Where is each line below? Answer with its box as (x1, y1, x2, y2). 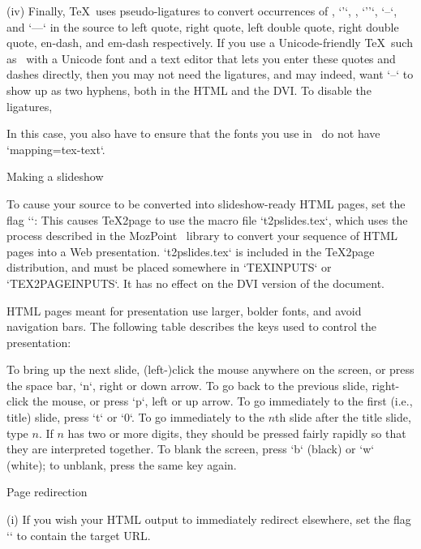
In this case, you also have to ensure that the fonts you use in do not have (6, 125, 380, 142)
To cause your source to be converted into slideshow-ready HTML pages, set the (6, 195, 406, 212)
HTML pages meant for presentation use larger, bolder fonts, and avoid (6, 302, 362, 319)
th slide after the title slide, (275, 409, 411, 426)
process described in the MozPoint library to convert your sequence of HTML (6, 227, 397, 244)
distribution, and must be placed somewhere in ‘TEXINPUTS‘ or (6, 259, 332, 276)
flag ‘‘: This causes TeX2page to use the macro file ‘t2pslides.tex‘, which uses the (6, 211, 408, 228)
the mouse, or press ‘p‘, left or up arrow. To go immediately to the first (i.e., (32, 392, 413, 410)
